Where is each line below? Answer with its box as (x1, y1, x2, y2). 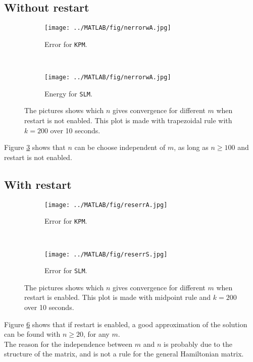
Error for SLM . (44, 265, 87, 276)
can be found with (4, 329, 61, 339)
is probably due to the (164, 338, 232, 349)
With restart (4, 176, 72, 192)
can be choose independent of (74, 142, 166, 152)
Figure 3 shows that (4, 142, 66, 152)
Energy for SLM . (44, 88, 92, 98)
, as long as (174, 142, 209, 152)
